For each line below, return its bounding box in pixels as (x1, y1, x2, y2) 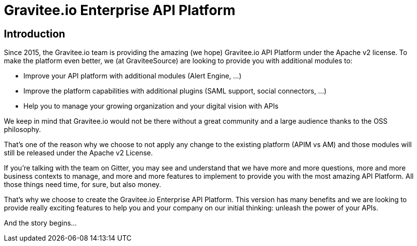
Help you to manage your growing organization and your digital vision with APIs (23, 102, 278, 111)
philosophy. (4, 125, 41, 134)
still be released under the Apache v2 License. (4, 149, 153, 157)
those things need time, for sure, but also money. (4, 180, 161, 189)
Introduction (4, 27, 65, 40)
